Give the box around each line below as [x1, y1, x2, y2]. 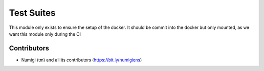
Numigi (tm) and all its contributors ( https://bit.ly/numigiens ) [21, 57, 142, 63]
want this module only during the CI [9, 31, 81, 37]
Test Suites [9, 7, 56, 18]
